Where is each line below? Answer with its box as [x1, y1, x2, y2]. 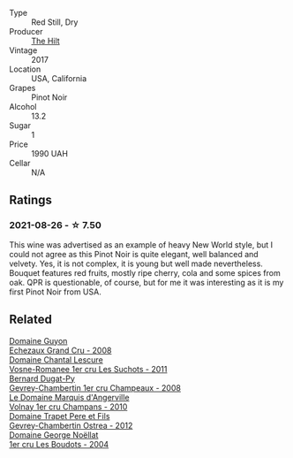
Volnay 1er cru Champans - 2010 [9, 401, 128, 412]
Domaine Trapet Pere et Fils [9, 410, 110, 421]
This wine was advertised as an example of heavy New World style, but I [9, 239, 274, 250]
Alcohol [9, 102, 37, 111]
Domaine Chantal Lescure [9, 354, 103, 365]
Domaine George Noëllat [9, 429, 99, 440]
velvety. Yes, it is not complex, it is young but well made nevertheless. [9, 258, 263, 269]
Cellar [9, 158, 31, 168]
